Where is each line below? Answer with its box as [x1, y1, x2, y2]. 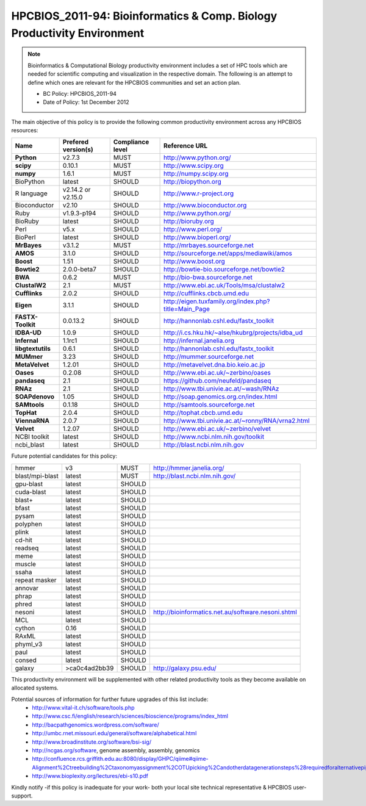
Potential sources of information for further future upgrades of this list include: [11, 696, 209, 703]
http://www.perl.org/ [163, 225, 223, 234]
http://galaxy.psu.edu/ [152, 664, 217, 672]
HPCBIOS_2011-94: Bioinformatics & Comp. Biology [11, 9, 278, 23]
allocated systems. [11, 684, 59, 692]
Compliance [113, 138, 149, 146]
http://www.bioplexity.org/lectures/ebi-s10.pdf [32, 772, 149, 780]
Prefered [62, 138, 89, 146]
